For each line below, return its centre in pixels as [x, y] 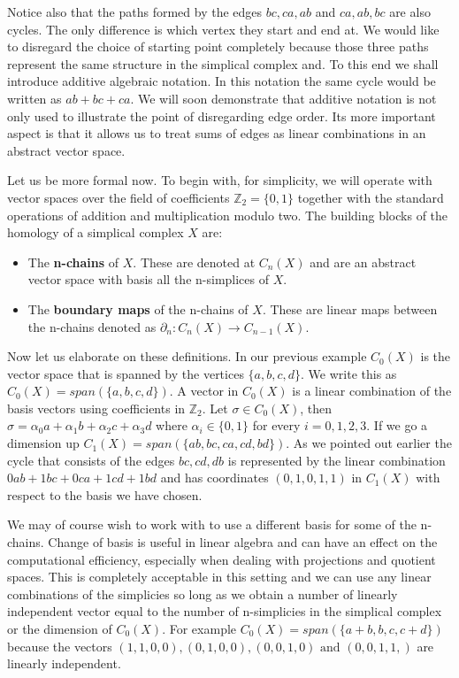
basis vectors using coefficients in [96, 408]
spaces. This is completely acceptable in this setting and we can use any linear [219, 577]
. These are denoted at [194, 262]
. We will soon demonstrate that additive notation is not [283, 98]
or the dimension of [60, 628]
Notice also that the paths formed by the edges [135, 12]
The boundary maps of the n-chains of [138, 308]
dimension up [43, 443]
